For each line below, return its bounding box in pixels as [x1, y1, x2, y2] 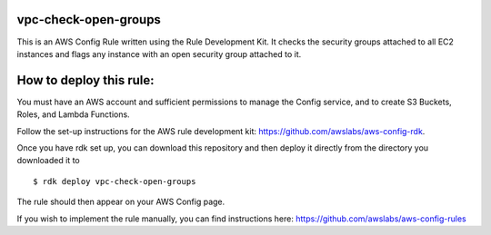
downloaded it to [16, 155, 81, 166]
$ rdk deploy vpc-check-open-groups [33, 176, 196, 186]
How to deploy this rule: [16, 73, 155, 88]
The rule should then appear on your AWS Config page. [16, 196, 225, 208]
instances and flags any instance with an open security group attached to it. [16, 48, 302, 59]
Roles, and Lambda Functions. [16, 109, 131, 120]
